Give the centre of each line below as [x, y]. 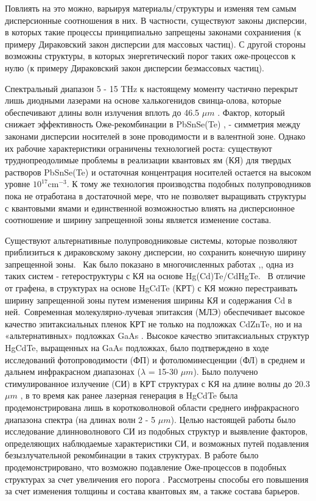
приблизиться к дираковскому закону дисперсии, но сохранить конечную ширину [156, 252]
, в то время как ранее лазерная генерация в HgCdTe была [129, 395]
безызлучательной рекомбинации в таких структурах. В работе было [132, 455]
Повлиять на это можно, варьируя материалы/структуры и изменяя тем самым [151, 8]
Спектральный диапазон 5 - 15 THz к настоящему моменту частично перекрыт [152, 88]
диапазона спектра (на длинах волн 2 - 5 [80, 419]
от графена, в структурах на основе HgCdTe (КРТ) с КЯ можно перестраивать [151, 288]
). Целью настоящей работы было [233, 419]
